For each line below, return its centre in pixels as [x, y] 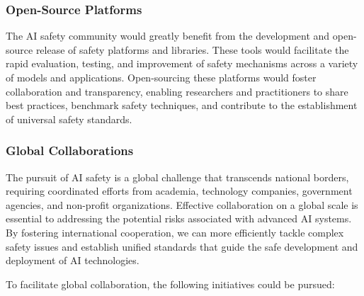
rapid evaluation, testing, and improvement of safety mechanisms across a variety [182, 63]
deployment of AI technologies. [73, 260]
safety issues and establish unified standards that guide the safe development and [182, 246]
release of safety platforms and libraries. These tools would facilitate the [192, 49]
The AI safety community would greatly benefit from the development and [168, 36]
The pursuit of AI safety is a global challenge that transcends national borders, [177, 177]
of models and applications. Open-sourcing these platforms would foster [161, 77]
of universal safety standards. [69, 119]
